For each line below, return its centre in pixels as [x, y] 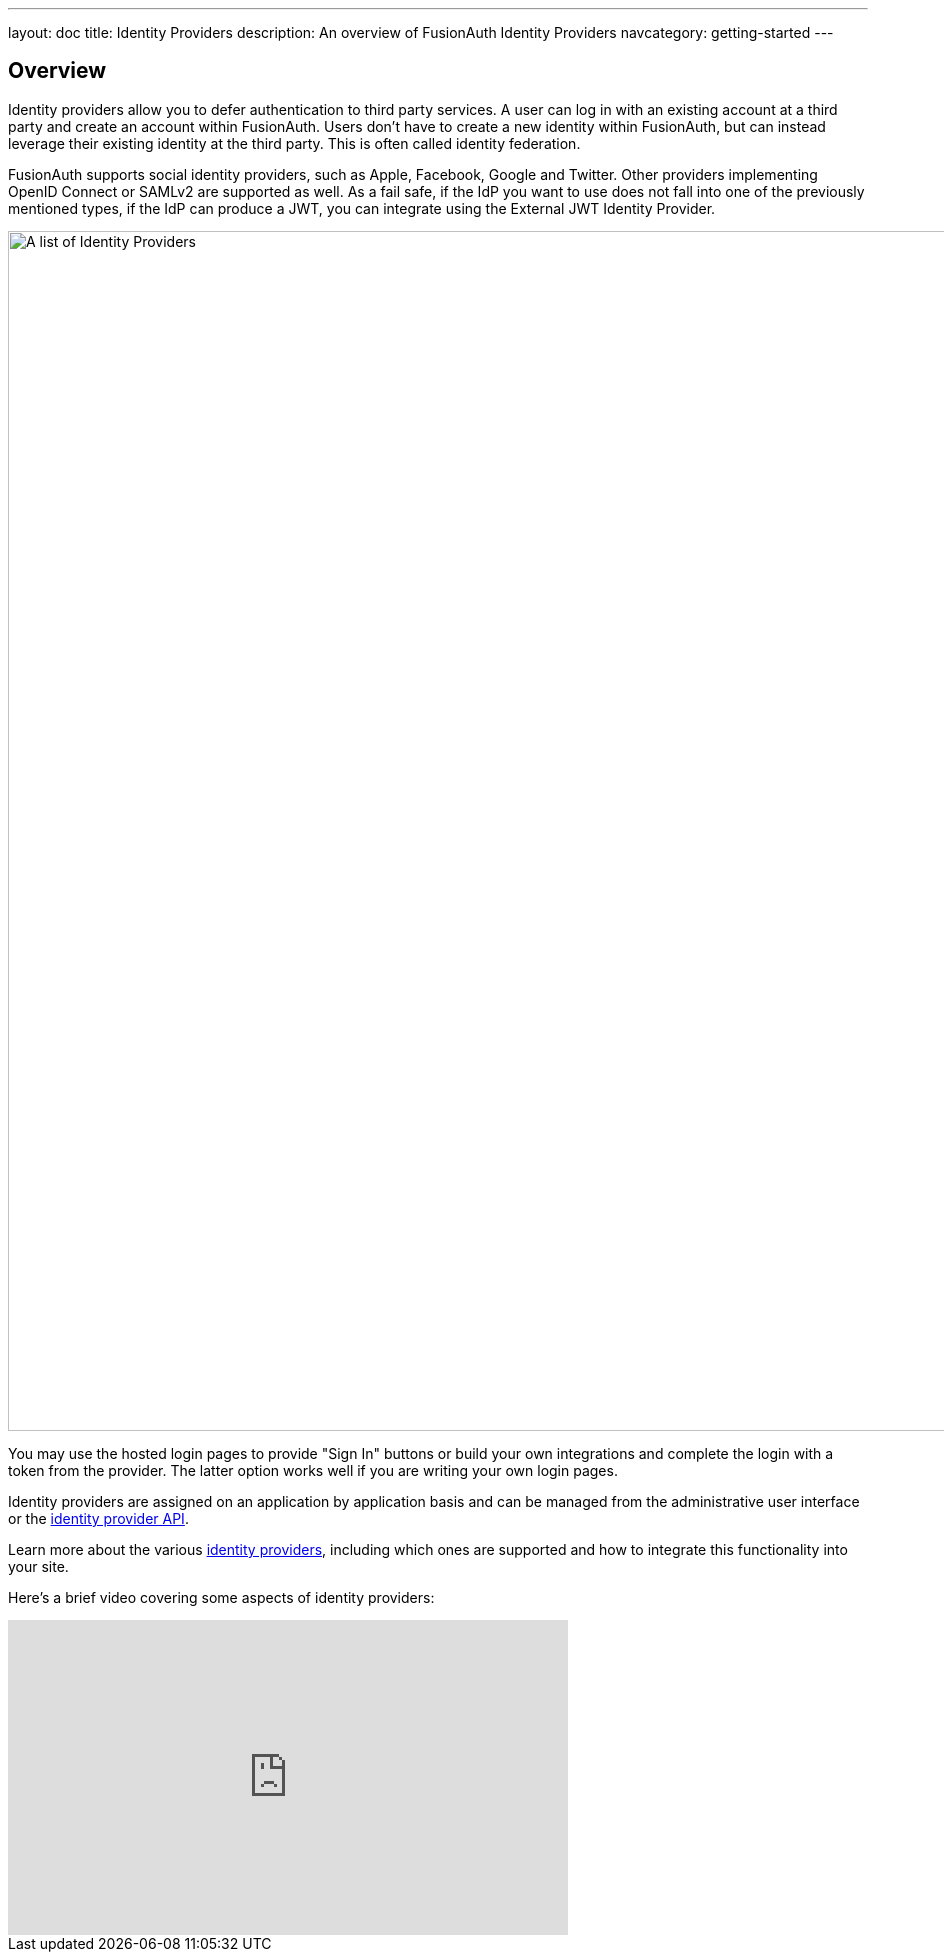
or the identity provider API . [98, 1518]
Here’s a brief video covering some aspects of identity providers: [221, 1597]
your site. [38, 1566]
